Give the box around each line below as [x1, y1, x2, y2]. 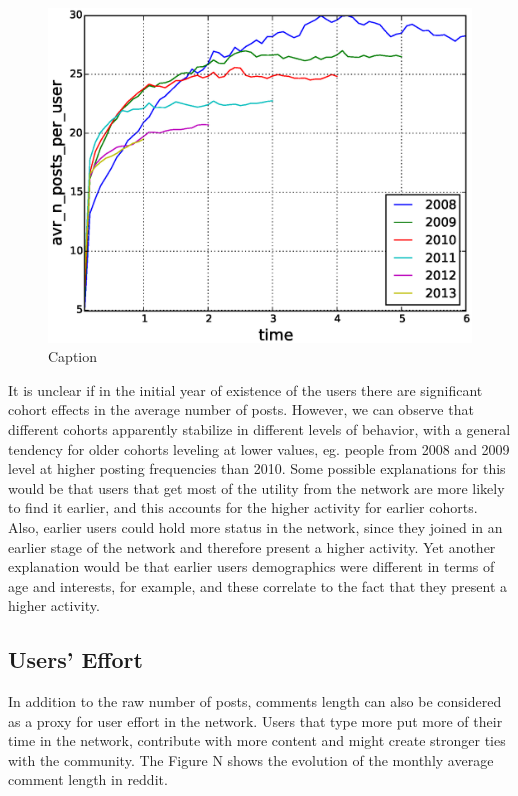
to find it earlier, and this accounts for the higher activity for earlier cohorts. [8, 497, 478, 518]
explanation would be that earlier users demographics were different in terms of [8, 556, 495, 577]
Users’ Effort [8, 644, 143, 675]
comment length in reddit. [8, 769, 168, 790]
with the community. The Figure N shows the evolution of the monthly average [8, 749, 494, 770]
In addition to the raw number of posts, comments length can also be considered [8, 691, 502, 712]
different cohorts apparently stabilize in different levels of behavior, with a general [8, 418, 511, 439]
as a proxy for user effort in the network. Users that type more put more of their [8, 710, 503, 731]
